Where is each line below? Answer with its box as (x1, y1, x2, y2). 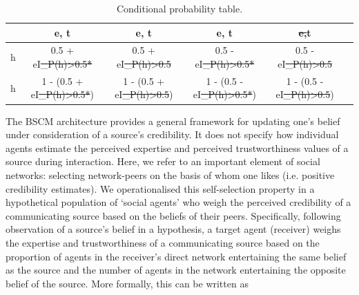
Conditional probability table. (116, 1, 243, 15)
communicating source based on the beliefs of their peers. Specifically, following (6, 208, 341, 222)
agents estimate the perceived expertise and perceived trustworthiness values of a (6, 140, 349, 155)
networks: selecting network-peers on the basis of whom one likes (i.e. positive (6, 167, 335, 182)
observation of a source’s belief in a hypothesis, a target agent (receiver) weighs (6, 222, 341, 236)
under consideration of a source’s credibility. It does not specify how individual (6, 127, 339, 142)
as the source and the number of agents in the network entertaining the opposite (6, 263, 346, 277)
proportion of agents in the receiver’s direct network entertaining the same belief (6, 249, 347, 263)
